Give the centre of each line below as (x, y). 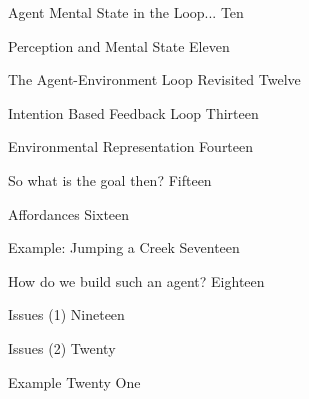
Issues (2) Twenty (62, 347)
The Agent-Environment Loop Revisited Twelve (154, 79)
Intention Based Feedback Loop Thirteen (133, 112)
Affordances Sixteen (69, 213)
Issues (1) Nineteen (66, 314)
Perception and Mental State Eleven (119, 45)
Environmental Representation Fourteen (131, 146)
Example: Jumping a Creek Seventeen (124, 247)
